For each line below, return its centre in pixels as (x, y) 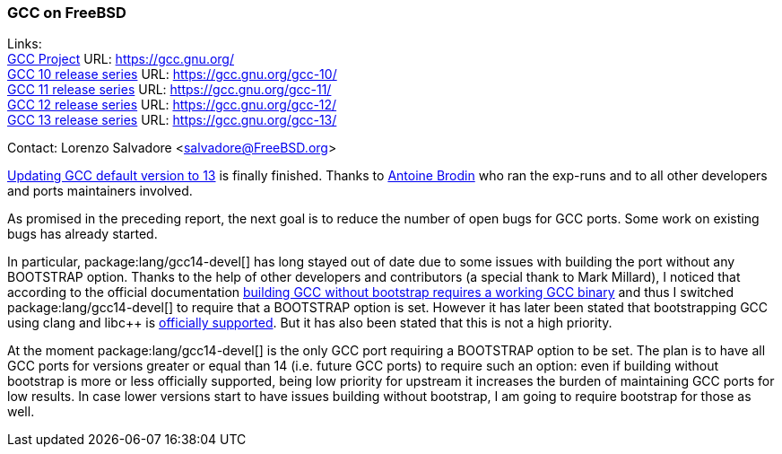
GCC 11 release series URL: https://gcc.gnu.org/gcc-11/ (169, 90)
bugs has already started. (83, 234)
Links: (25, 44)
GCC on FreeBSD (67, 13)
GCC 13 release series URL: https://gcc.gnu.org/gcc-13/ (172, 120)
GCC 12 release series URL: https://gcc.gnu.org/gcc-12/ (172, 105)
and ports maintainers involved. (100, 191)
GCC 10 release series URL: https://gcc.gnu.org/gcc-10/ (172, 74)
